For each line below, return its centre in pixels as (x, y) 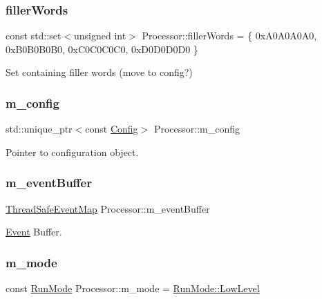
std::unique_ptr (39, 129)
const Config (112, 129)
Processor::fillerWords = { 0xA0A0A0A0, (229, 36)
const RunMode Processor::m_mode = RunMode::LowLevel (133, 288)
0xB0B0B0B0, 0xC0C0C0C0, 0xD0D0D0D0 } (102, 49)
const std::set (34, 36)
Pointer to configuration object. (72, 152)
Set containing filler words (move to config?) (99, 72)
